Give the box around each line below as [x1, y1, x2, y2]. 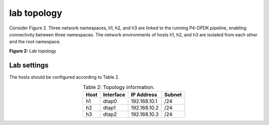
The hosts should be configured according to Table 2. [9, 74, 120, 80]
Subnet [164, 91, 182, 98]
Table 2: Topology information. [83, 84, 155, 91]
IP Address [131, 91, 157, 98]
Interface [103, 91, 126, 98]
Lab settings [9, 61, 49, 69]
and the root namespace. [9, 39, 61, 45]
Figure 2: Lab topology [9, 48, 57, 54]
